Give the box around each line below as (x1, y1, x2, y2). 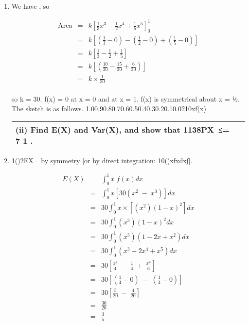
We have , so (11, 1, 50, 11)
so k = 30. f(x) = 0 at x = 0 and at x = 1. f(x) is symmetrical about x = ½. (11, 94, 240, 104)
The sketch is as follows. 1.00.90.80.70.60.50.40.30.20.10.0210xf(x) (11, 103, 206, 114)
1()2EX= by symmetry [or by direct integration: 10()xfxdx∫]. (11, 155, 193, 165)
